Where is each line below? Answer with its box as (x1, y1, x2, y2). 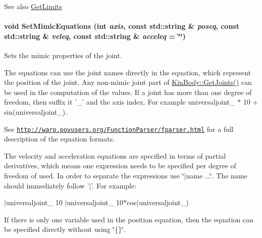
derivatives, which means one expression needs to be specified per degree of (4, 160, 236, 171)
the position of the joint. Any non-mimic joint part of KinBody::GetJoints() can (4, 77, 252, 87)
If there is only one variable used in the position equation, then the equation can (4, 214, 253, 224)
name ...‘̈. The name (186, 170, 247, 180)
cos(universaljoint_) (126, 197, 189, 208)
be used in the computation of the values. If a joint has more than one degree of (4, 86, 252, 97)
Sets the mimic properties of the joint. (4, 50, 122, 60)
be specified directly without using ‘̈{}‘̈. (4, 224, 126, 234)
